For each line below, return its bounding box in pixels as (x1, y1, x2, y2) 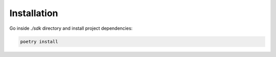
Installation (9, 8, 58, 19)
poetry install (20, 38, 58, 44)
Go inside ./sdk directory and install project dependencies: (9, 25, 133, 31)
